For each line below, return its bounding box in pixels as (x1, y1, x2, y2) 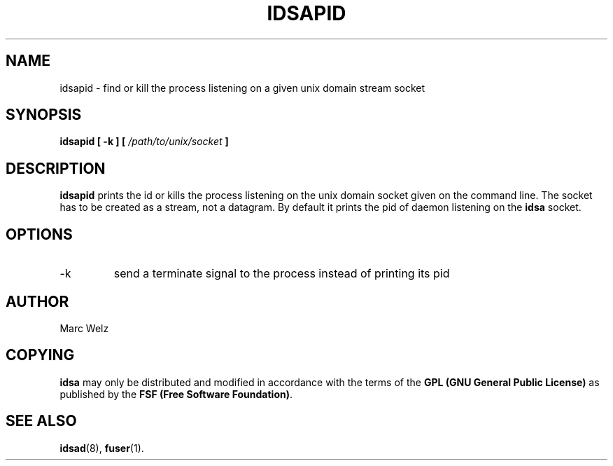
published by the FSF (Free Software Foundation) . (59, 388, 293, 400)
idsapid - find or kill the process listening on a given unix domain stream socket (59, 81, 425, 94)
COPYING (6, 346, 75, 364)
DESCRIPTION (6, 159, 106, 177)
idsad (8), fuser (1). (59, 441, 144, 454)
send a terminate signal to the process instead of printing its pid (113, 266, 450, 281)
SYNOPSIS (6, 106, 82, 124)
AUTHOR (6, 292, 69, 310)
